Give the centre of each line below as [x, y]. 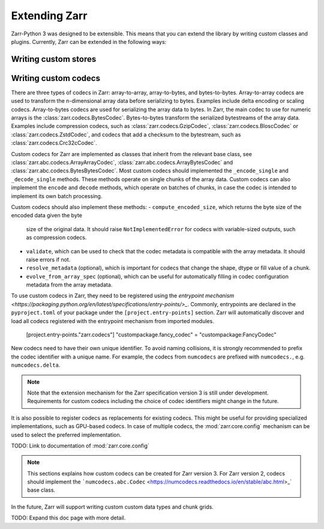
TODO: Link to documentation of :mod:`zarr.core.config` [80, 446]
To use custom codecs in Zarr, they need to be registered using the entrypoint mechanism [123, 296]
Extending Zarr [49, 16]
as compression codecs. [56, 238]
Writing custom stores [54, 59]
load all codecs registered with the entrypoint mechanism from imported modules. [112, 321]
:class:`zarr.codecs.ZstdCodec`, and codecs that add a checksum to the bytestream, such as [126, 135]
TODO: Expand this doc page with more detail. [68, 518]
